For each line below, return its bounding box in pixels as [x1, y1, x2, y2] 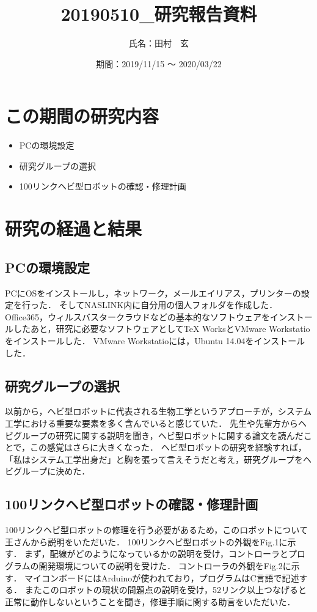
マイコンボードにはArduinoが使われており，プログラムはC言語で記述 [24, 571, 299, 584]
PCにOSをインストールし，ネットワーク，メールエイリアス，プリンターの [5, 286, 301, 299]
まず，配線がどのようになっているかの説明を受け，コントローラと [24, 547, 288, 560]
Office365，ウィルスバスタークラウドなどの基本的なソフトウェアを [5, 310, 270, 323]
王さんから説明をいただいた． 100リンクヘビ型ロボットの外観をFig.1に [5, 535, 288, 548]
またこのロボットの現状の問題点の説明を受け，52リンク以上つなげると [24, 583, 307, 596]
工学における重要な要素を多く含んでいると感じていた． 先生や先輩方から [5, 416, 298, 429]
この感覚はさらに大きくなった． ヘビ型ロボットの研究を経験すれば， [30, 441, 307, 454]
